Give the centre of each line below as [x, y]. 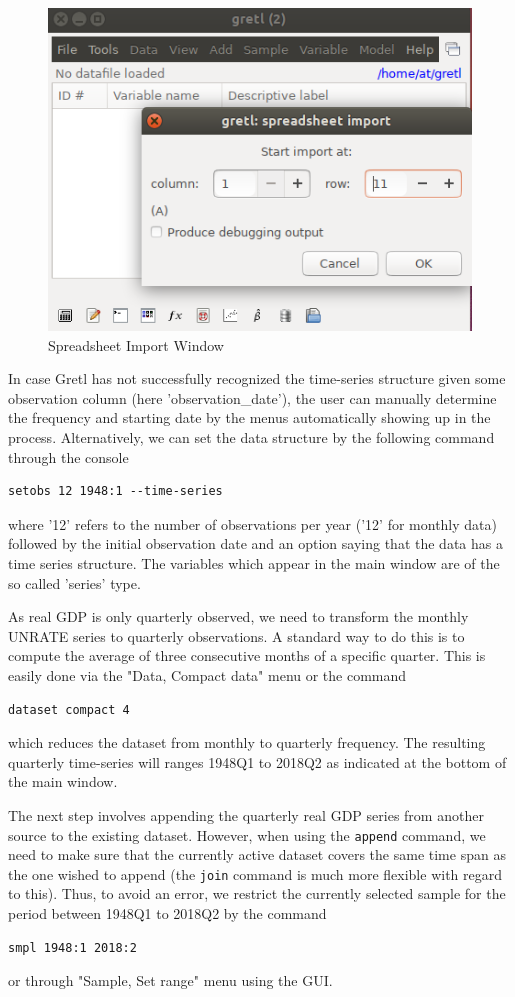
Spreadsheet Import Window [136, 344]
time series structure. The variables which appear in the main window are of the [254, 562]
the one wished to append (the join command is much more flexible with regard [255, 873]
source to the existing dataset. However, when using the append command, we [247, 834]
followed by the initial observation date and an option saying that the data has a [255, 543]
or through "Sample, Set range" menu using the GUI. [170, 980]
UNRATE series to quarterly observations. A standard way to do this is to [236, 635]
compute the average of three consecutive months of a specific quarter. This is [247, 655]
